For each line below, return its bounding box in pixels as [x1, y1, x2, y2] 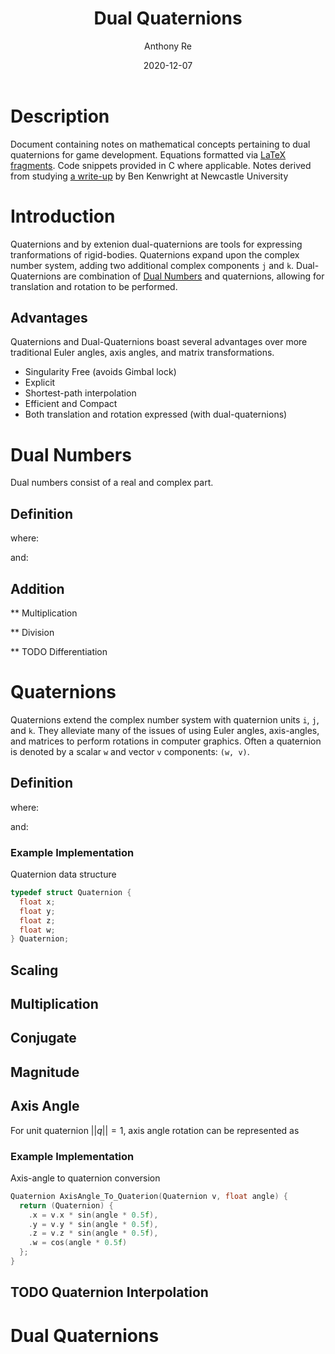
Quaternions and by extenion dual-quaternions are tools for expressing [10, 238, 303, 250]
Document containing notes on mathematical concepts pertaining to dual [10, 138, 311, 150]
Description [10, 105, 110, 127]
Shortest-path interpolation [24, 387, 137, 399]
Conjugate [10, 1030, 77, 1047]
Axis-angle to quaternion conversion [10, 1172, 161, 1184]
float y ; [19, 906, 56, 916]
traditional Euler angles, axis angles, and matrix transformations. [10, 347, 275, 359]
